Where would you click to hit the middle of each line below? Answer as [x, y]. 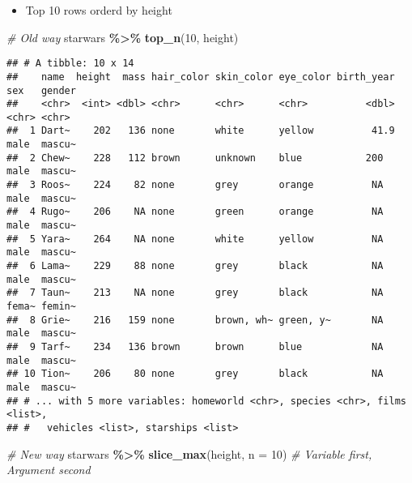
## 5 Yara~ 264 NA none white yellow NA [195, 239]
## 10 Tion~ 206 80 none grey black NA [195, 374]
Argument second [49, 470]
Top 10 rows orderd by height [99, 10]
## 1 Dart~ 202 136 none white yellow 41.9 [201, 131]
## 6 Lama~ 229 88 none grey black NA [195, 266]
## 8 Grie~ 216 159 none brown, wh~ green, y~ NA [195, 320]
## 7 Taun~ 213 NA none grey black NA [195, 293]
